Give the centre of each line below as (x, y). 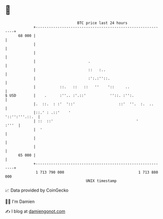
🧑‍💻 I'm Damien (20, 201)
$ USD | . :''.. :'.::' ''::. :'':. (70, 95)
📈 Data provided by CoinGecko (37, 190)
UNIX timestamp (101, 181)
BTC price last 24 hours (102, 23)
